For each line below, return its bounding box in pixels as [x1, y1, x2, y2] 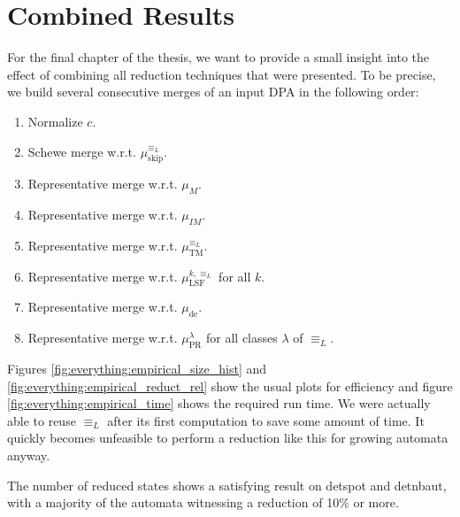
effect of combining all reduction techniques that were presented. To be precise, [7, 65, 436, 83]
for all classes [206, 328, 278, 347]
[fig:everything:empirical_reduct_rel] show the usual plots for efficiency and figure [7, 376, 453, 395]
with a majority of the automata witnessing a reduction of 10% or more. [7, 493, 399, 512]
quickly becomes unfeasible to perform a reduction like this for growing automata [7, 428, 448, 447]
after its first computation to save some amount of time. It [107, 411, 425, 429]
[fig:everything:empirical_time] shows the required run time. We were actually [7, 394, 431, 413]
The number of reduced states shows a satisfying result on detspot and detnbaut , [7, 475, 447, 494]
